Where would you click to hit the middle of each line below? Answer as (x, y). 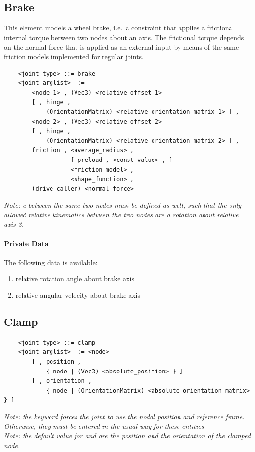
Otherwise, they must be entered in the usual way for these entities (104, 426)
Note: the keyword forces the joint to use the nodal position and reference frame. (124, 416)
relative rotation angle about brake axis (75, 279)
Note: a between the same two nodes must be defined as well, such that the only (123, 205)
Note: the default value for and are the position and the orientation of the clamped (127, 436)
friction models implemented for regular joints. (74, 56)
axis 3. (14, 224)
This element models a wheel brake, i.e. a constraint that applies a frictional (119, 28)
